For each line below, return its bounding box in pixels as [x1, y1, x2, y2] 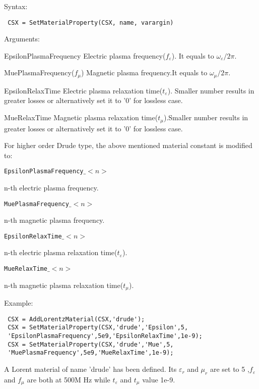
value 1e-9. [142, 374, 175, 384]
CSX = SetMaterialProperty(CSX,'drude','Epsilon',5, [8, 324, 188, 331]
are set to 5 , [210, 364, 249, 374]
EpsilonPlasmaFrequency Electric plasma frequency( [4, 50, 166, 61]
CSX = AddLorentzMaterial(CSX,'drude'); [8, 315, 145, 323]
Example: [4, 298, 33, 308]
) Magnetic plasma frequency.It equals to [81, 67, 208, 78]
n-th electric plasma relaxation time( [4, 247, 117, 258]
